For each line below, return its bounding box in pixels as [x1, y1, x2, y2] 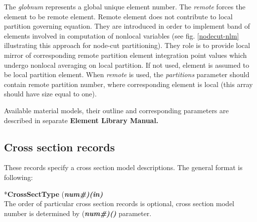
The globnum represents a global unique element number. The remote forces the [4, 1, 246, 11]
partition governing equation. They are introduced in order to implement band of [4, 21, 250, 31]
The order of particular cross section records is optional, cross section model [4, 198, 235, 209]
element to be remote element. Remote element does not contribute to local [4, 11, 233, 21]
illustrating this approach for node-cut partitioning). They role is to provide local [4, 40, 250, 50]
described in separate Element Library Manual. [4, 115, 159, 125]
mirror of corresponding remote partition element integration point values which [4, 49, 247, 60]
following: [4, 172, 33, 182]
